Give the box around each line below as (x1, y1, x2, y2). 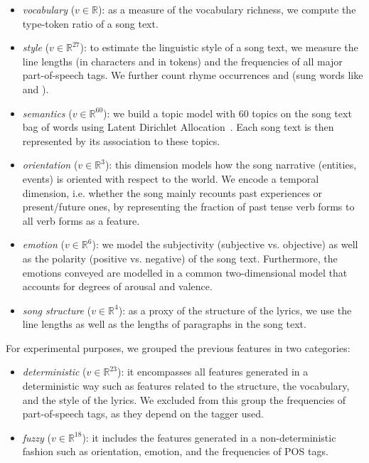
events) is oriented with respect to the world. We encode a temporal (22, 171, 319, 186)
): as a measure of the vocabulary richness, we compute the (97, 2, 356, 16)
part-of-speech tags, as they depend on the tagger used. (22, 406, 264, 421)
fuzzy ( (22, 430, 51, 445)
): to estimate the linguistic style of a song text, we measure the (80, 40, 358, 55)
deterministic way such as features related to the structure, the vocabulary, (22, 378, 350, 393)
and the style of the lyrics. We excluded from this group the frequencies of (22, 392, 346, 407)
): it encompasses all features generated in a (117, 364, 309, 379)
